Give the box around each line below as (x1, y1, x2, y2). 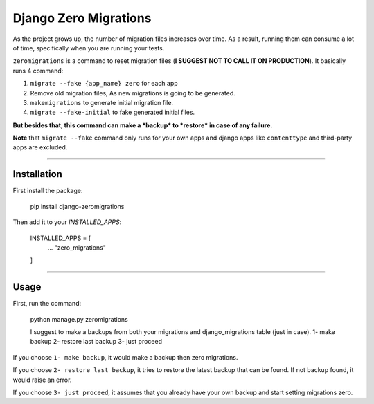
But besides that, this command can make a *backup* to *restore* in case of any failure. (12, 121, 273, 129)
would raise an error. (12, 376, 72, 384)
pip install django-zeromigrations (30, 202, 125, 210)
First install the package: (12, 187, 83, 195)
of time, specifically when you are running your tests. (12, 44, 165, 52)
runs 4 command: (12, 66, 64, 75)
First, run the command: (12, 300, 82, 308)
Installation (12, 168, 62, 180)
